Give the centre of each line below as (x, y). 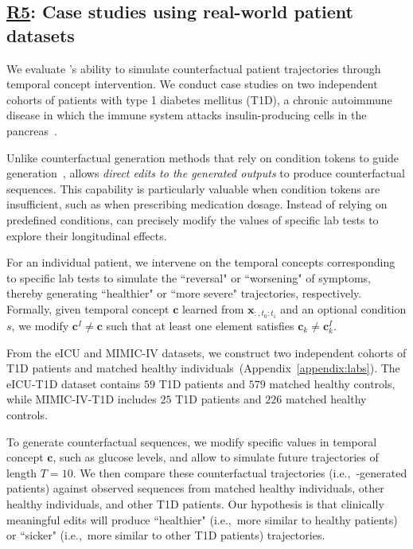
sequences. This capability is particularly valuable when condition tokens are (193, 188)
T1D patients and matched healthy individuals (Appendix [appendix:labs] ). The (203, 368)
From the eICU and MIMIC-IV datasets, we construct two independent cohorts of (206, 352)
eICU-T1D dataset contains (74, 383)
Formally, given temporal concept (88, 308)
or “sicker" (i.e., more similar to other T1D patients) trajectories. (166, 535)
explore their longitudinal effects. (87, 235)
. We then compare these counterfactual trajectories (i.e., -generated (240, 472)
